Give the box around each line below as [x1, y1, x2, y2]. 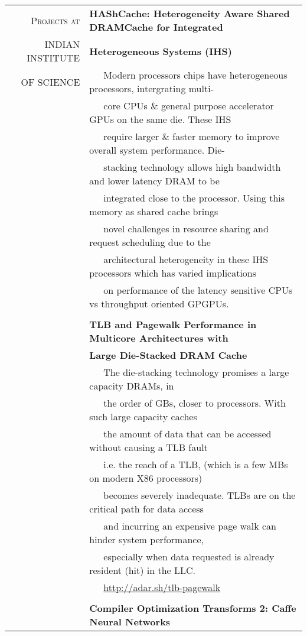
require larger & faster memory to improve [103, 129, 280, 143]
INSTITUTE [27, 51, 80, 64]
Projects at [31, 13, 80, 27]
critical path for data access [89, 502, 204, 515]
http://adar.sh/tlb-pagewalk [103, 580, 221, 594]
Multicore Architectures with [89, 331, 228, 345]
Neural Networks [89, 615, 171, 628]
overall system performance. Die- [89, 143, 225, 157]
